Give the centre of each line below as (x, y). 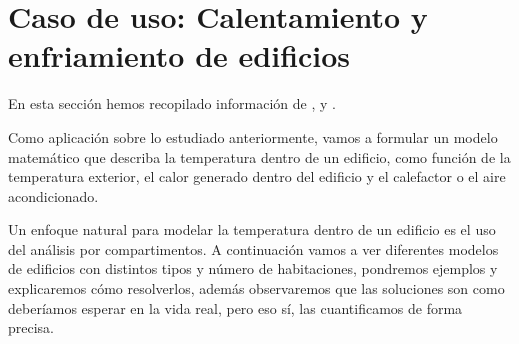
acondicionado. (53, 195)
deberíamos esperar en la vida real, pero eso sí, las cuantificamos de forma (235, 307)
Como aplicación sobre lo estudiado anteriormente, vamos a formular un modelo (253, 136)
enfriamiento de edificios (179, 55)
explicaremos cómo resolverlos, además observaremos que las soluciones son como (256, 288)
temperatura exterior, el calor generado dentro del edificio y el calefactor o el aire (257, 176)
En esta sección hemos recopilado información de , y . (172, 103)
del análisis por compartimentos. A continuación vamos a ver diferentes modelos (253, 248)
